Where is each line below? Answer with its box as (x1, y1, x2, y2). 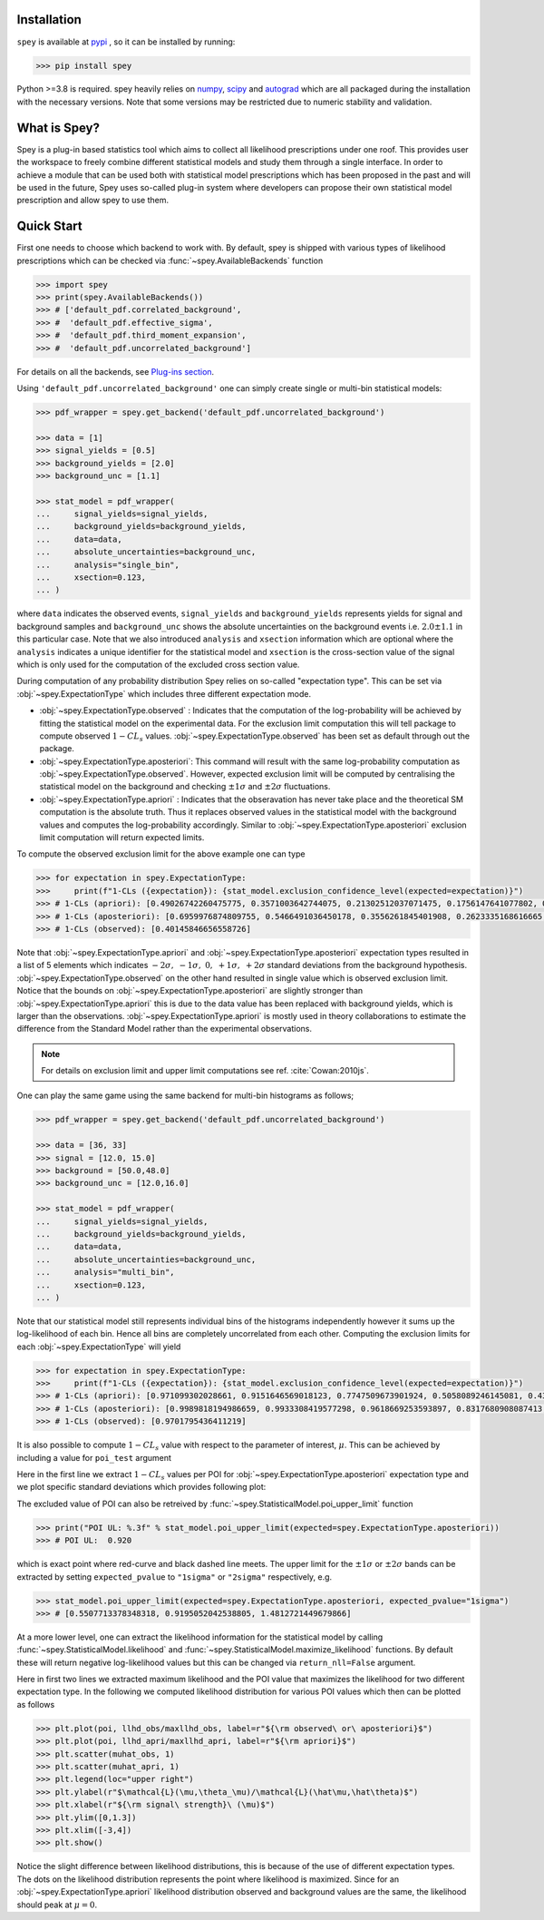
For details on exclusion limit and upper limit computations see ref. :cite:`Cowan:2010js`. (41, 1065, 369, 1076)
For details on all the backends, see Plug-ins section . (16, 366, 215, 377)
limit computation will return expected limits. (39, 832, 205, 843)
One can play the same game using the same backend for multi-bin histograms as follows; (16, 1090, 355, 1102)
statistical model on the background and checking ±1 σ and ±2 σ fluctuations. (39, 781, 331, 792)
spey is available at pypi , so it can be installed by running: (16, 36, 236, 47)
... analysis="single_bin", (35, 559, 180, 570)
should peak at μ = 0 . (16, 1899, 98, 1910)
